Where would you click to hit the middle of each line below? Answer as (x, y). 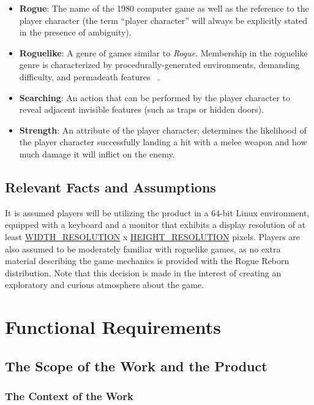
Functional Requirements (113, 327)
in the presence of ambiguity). (75, 32)
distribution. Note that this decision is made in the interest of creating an (143, 272)
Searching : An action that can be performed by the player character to (155, 97)
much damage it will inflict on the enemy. (97, 153)
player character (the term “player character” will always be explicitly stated (163, 20)
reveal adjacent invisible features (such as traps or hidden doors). (142, 109)
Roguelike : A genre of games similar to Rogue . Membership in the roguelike (163, 52)
